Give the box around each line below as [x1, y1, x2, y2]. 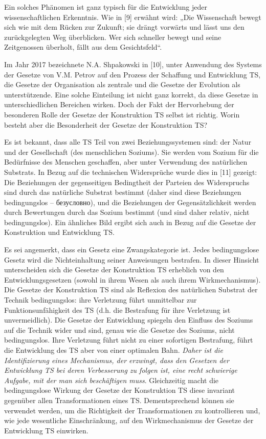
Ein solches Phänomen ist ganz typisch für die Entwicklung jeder [4, 2, 207, 12]
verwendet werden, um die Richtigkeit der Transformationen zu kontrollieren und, [4, 405, 260, 415]
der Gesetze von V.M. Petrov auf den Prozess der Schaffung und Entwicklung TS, [4, 69, 261, 79]
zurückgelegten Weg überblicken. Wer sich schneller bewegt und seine [4, 31, 221, 42]
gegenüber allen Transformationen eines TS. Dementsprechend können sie [4, 394, 234, 405]
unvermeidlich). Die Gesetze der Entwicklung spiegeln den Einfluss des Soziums [4, 314, 253, 325]
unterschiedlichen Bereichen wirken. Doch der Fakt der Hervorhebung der [4, 99, 234, 110]
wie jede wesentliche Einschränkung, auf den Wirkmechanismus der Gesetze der [4, 415, 254, 426]
